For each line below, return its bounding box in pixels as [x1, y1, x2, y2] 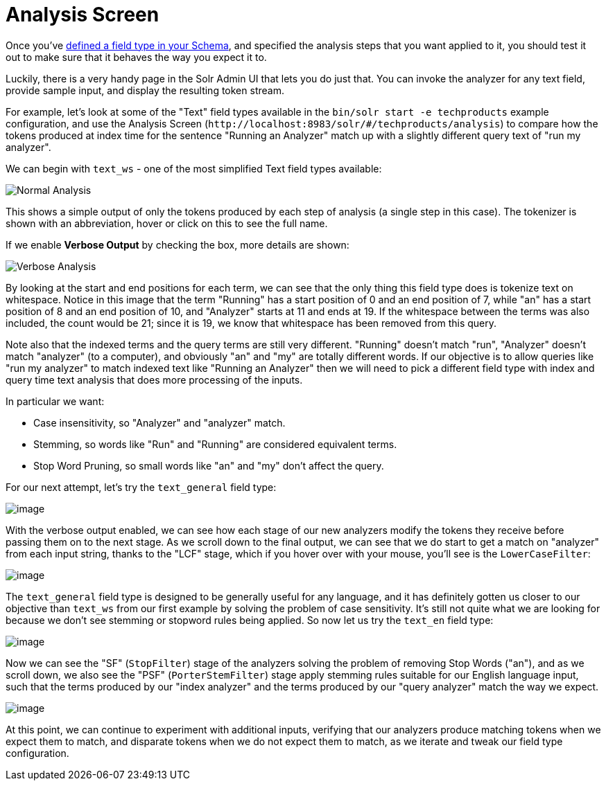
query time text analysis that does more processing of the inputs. [6, 373, 303, 386]
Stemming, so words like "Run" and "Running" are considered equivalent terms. [33, 438, 397, 450]
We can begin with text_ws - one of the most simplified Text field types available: [6, 162, 382, 175]
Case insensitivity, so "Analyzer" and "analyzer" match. [33, 416, 286, 429]
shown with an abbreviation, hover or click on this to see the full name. [6, 217, 328, 229]
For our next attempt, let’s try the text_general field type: [6, 481, 277, 493]
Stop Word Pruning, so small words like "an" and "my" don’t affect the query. [33, 459, 384, 472]
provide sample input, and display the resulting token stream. [6, 84, 284, 96]
